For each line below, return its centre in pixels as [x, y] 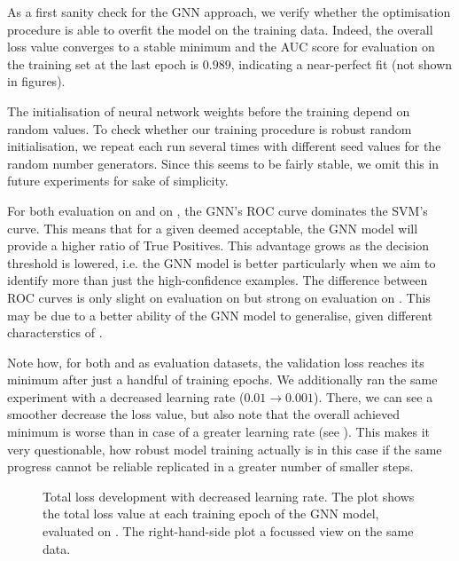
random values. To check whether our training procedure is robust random [210, 128]
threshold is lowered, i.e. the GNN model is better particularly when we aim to [222, 262]
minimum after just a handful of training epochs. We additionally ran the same [222, 379]
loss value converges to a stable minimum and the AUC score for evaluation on [221, 47]
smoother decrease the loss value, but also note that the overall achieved [204, 414]
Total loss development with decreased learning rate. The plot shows [229, 496]
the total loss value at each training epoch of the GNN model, [211, 514]
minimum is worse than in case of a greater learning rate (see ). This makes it [218, 432]
